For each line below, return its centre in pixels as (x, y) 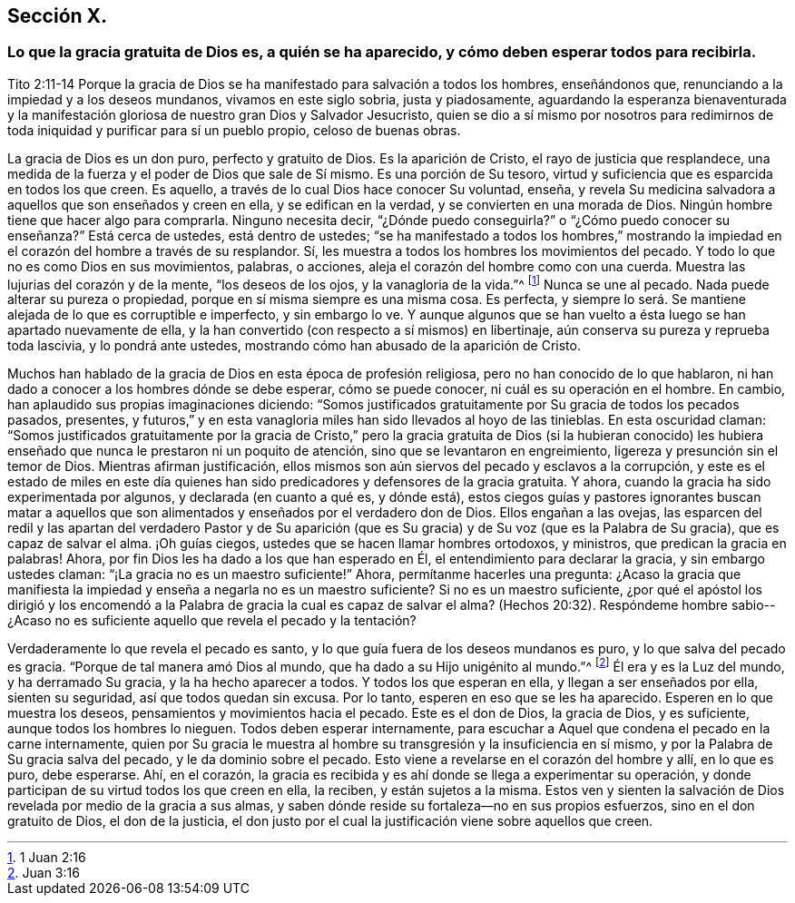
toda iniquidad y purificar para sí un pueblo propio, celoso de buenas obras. (234, 130)
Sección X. (58, 16)
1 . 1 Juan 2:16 (47, 858)
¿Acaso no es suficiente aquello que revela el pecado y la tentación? (212, 621)
